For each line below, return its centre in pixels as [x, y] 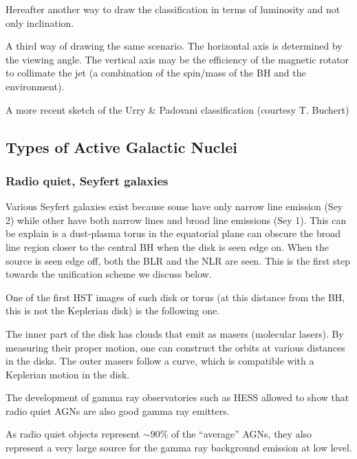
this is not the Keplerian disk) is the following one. [113, 310]
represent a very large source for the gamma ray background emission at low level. [179, 448]
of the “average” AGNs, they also [242, 434]
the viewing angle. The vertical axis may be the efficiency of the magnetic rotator [177, 59]
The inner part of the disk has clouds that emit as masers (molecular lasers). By [175, 333]
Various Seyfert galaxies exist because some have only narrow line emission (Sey [174, 206]
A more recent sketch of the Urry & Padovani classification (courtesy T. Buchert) [177, 109]
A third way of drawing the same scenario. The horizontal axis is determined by [174, 46]
